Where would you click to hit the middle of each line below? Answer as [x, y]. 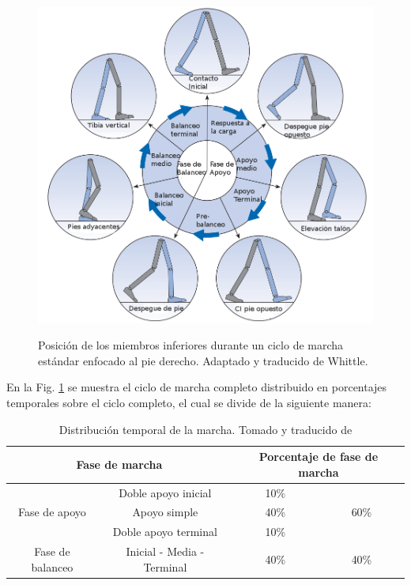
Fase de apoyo [52, 512]
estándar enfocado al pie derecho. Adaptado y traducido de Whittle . [203, 360]
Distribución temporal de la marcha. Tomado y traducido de [205, 429]
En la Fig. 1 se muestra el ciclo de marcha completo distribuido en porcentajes [197, 387]
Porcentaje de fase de [319, 457]
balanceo [52, 566]
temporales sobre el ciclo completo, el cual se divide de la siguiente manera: [189, 402]
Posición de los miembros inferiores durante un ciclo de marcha [191, 345]
